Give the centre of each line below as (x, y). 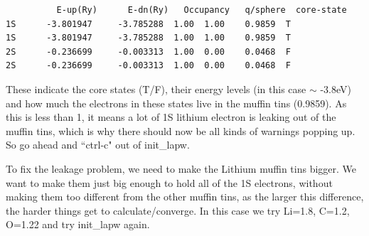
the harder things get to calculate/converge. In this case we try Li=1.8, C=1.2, (178, 210)
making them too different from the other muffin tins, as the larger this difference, (185, 197)
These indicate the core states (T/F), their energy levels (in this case (156, 88)
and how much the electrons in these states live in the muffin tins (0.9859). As (176, 103)
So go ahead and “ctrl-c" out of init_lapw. (98, 145)
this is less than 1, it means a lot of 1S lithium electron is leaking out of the (171, 117)
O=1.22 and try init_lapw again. (78, 224)
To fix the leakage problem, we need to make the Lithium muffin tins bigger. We (181, 168)
